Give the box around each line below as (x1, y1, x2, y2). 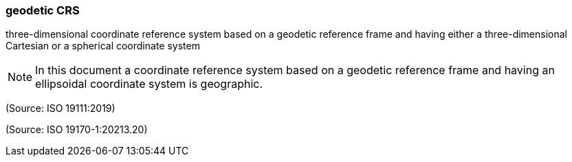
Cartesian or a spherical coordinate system (5, 40, 200, 52)
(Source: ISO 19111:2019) (5, 102, 115, 115)
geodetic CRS (5, 3, 80, 17)
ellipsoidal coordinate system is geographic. (35, 77, 263, 91)
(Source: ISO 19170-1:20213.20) (5, 124, 148, 136)
